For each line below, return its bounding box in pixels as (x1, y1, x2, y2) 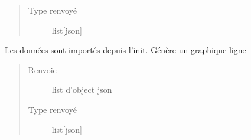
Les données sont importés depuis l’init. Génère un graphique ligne (5, 44, 246, 56)
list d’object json (51, 83, 112, 96)
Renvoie (28, 63, 57, 76)
